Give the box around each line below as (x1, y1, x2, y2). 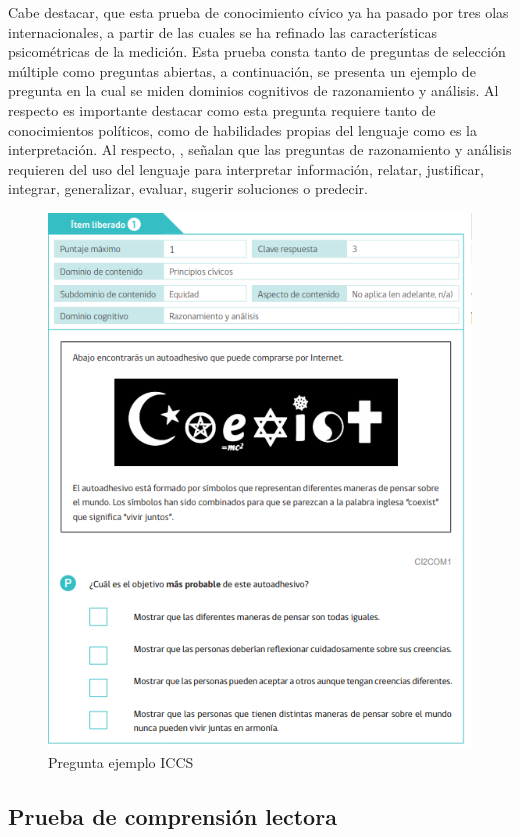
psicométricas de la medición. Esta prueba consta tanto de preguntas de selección (8, 41, 506, 62)
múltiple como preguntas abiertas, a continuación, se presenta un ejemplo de (8, 60, 476, 81)
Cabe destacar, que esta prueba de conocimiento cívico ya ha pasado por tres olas (8, 2, 509, 22)
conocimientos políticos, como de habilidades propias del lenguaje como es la (8, 119, 478, 140)
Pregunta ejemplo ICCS (48, 752, 194, 773)
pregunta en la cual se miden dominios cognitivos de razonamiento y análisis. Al (8, 80, 499, 101)
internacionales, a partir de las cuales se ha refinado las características (8, 21, 437, 42)
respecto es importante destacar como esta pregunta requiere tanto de (8, 99, 436, 120)
